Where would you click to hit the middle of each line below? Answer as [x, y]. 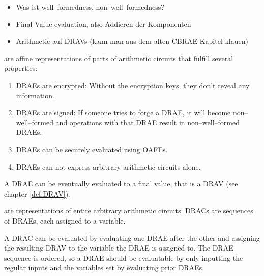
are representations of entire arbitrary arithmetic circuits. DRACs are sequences [129, 211]
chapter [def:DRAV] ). [37, 193]
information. [35, 95]
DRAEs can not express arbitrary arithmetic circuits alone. [108, 166]
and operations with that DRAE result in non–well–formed [148, 122]
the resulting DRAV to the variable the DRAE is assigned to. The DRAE [119, 248]
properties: [21, 68]
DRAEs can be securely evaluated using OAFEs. [92, 149]
